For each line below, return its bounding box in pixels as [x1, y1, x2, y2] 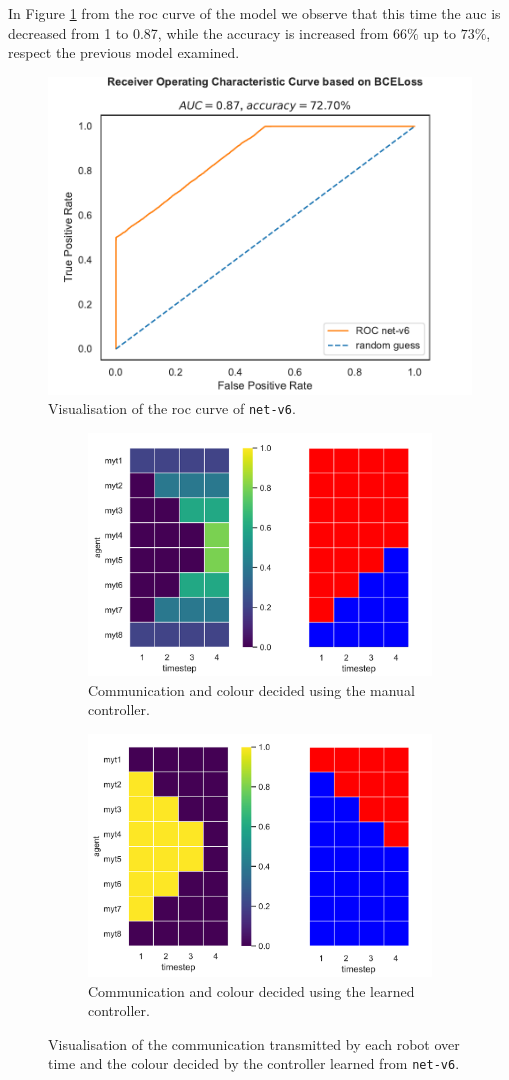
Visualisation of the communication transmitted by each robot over [48, 1033, 460, 1054]
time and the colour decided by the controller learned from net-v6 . [48, 1053, 460, 1074]
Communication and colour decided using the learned [88, 980, 415, 1001]
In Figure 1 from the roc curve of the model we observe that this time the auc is [8, 3, 501, 23]
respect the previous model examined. [8, 42, 240, 63]
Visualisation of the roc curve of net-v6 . [48, 398, 296, 419]
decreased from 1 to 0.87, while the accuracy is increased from [8, 22, 389, 43]
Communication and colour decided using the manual [88, 679, 415, 700]
